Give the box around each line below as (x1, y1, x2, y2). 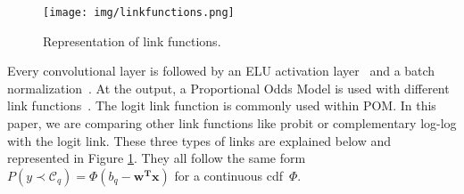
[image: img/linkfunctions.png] (43, 6, 235, 19)
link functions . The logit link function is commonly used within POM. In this (7, 96, 436, 115)
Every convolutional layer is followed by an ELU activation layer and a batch (7, 61, 435, 80)
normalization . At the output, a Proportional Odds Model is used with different (7, 78, 450, 97)
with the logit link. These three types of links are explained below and (7, 131, 392, 150)
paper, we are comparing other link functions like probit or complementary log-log (7, 114, 457, 133)
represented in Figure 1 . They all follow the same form (7, 149, 306, 167)
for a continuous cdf (174, 166, 283, 184)
